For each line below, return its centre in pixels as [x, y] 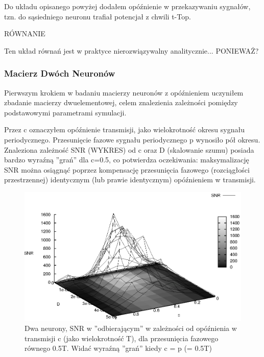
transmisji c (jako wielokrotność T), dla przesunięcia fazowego [122, 338]
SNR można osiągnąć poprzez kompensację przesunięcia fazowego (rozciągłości [127, 169]
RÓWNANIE [25, 33]
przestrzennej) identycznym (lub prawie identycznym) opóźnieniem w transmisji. [130, 180]
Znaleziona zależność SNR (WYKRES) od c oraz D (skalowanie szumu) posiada [129, 149]
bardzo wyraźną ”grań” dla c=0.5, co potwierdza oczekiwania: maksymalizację [127, 160]
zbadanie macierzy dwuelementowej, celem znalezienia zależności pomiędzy [121, 102]
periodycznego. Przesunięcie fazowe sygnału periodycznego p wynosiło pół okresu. [132, 139]
